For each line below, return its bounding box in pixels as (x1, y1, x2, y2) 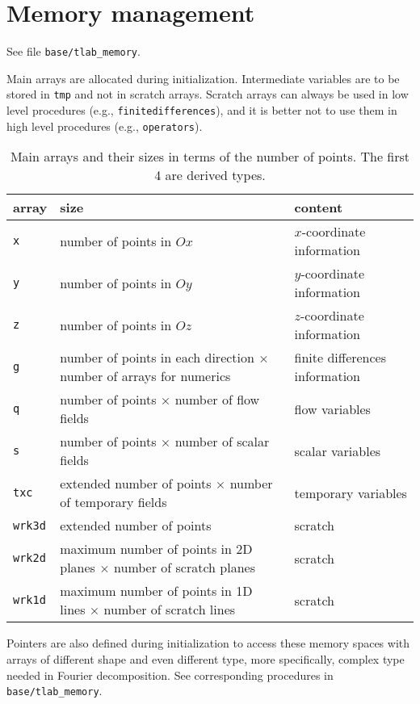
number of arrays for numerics (60, 367, 231, 386)
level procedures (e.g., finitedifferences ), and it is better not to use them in (6, 102, 397, 119)
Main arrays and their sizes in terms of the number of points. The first (10, 147, 410, 166)
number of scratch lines (103, 600, 236, 619)
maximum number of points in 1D (60, 581, 253, 601)
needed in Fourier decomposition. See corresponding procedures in (6, 666, 334, 683)
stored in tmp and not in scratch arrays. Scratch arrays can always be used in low (6, 86, 409, 103)
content (294, 198, 343, 217)
